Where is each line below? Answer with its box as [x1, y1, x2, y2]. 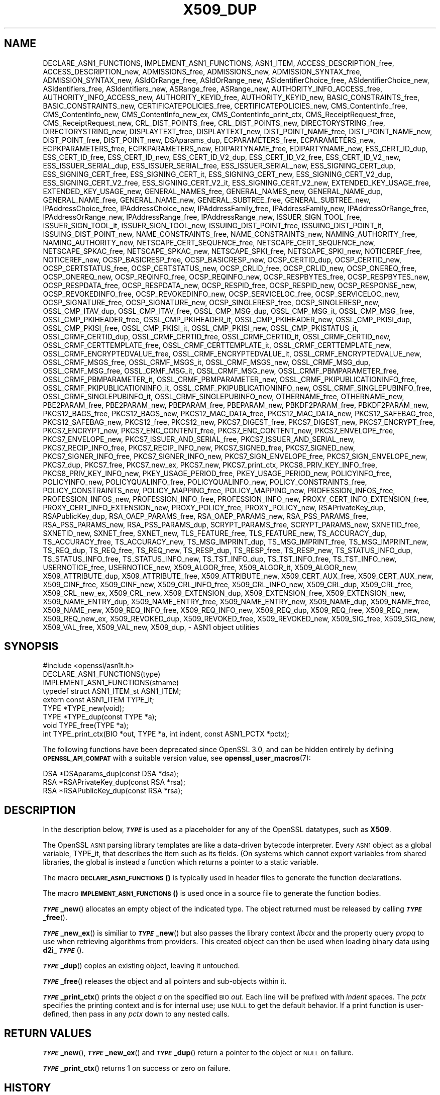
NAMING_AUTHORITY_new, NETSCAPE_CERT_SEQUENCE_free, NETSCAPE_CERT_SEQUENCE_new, [43, 238, 376, 247]
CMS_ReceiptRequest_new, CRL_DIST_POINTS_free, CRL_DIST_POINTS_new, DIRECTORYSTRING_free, [43, 118, 385, 127]
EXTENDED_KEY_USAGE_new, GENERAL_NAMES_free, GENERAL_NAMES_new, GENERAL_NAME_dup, [43, 187, 383, 196]
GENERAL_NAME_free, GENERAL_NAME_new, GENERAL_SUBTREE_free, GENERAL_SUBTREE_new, [43, 195, 371, 204]
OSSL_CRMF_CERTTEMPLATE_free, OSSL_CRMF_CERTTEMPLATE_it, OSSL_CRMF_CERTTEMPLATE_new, [43, 340, 392, 349]
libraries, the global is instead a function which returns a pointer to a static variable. [43, 858, 318, 867]
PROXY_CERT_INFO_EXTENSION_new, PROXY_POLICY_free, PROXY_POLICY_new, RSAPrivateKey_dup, [43, 503, 386, 512]
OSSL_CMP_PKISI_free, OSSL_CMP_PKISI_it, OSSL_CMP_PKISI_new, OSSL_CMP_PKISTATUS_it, [43, 323, 359, 332]
